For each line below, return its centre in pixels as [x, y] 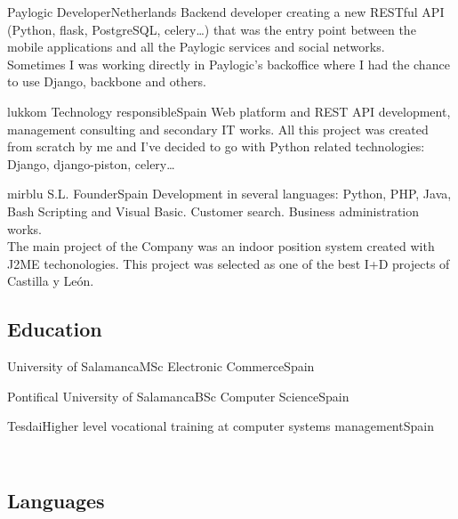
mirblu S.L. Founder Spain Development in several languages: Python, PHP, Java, [229, 194]
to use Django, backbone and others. [107, 81]
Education [55, 329]
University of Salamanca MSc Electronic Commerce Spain [161, 366]
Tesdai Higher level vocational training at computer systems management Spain [221, 426]
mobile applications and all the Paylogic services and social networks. [196, 47]
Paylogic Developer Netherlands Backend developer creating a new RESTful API [226, 12]
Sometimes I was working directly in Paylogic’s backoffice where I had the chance [229, 64]
